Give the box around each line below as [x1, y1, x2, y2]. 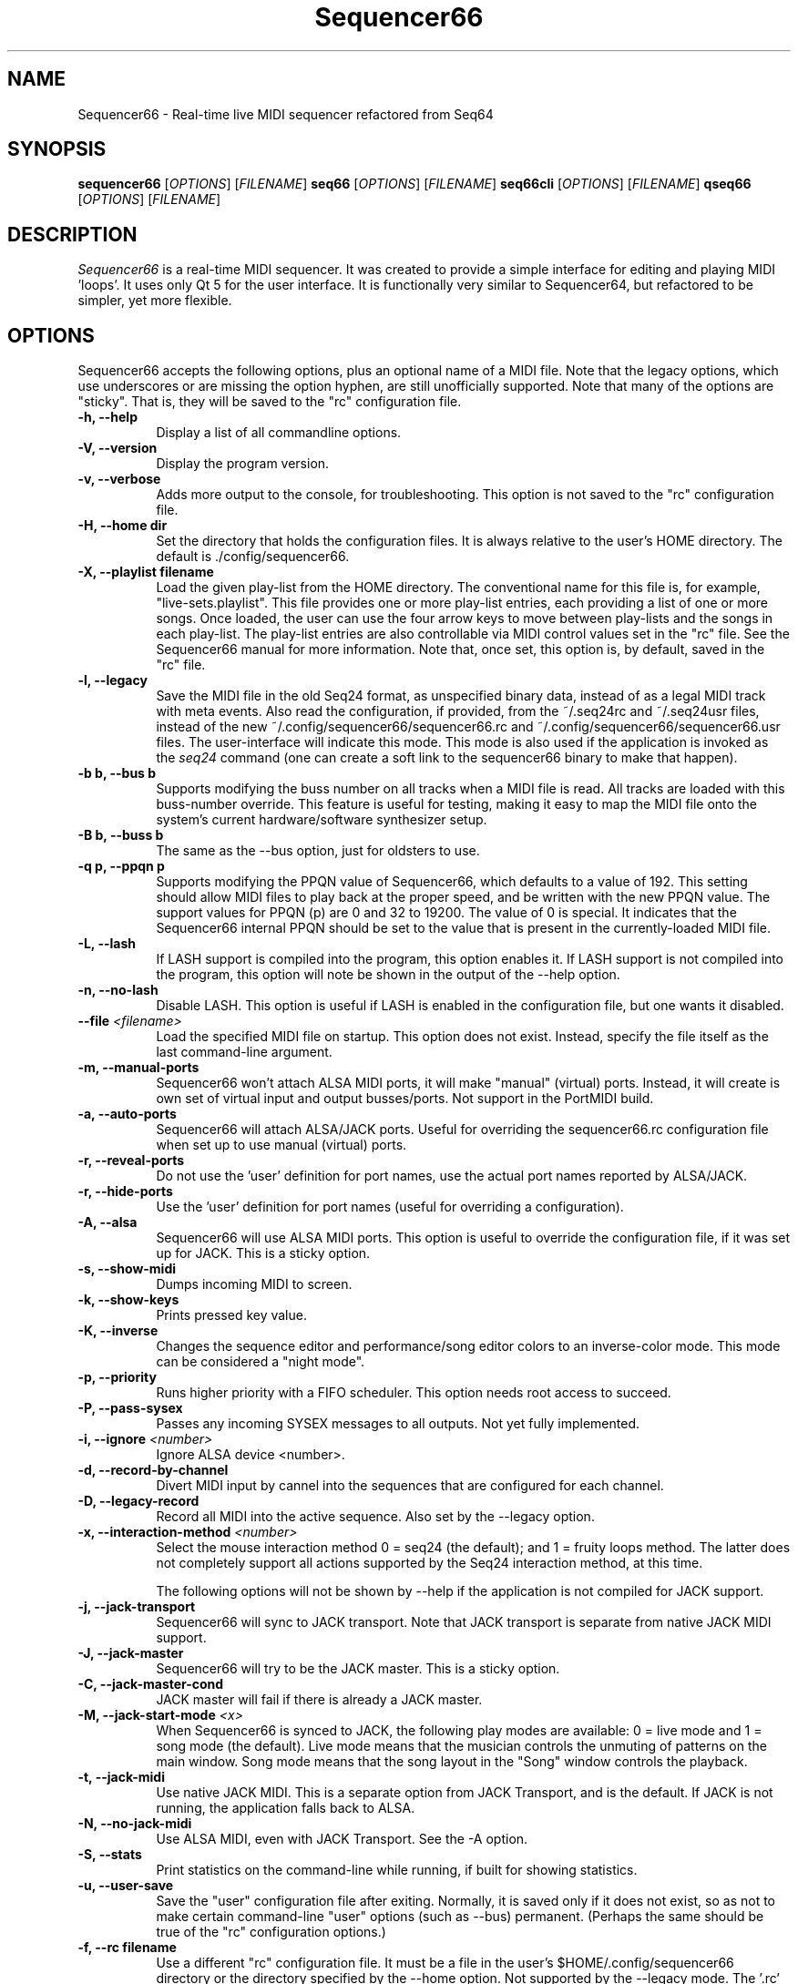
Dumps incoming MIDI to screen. [156, 1276, 353, 1293]
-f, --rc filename [77, 1939, 177, 1956]
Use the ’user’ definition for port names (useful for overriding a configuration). [156, 1199, 624, 1215]
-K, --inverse [77, 1323, 159, 1339]
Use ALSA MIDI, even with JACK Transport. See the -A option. [156, 1831, 528, 1847]
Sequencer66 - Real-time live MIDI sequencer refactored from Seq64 [77, 106, 494, 122]
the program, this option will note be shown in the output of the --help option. [156, 966, 620, 983]
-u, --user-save [77, 1877, 174, 1894]
